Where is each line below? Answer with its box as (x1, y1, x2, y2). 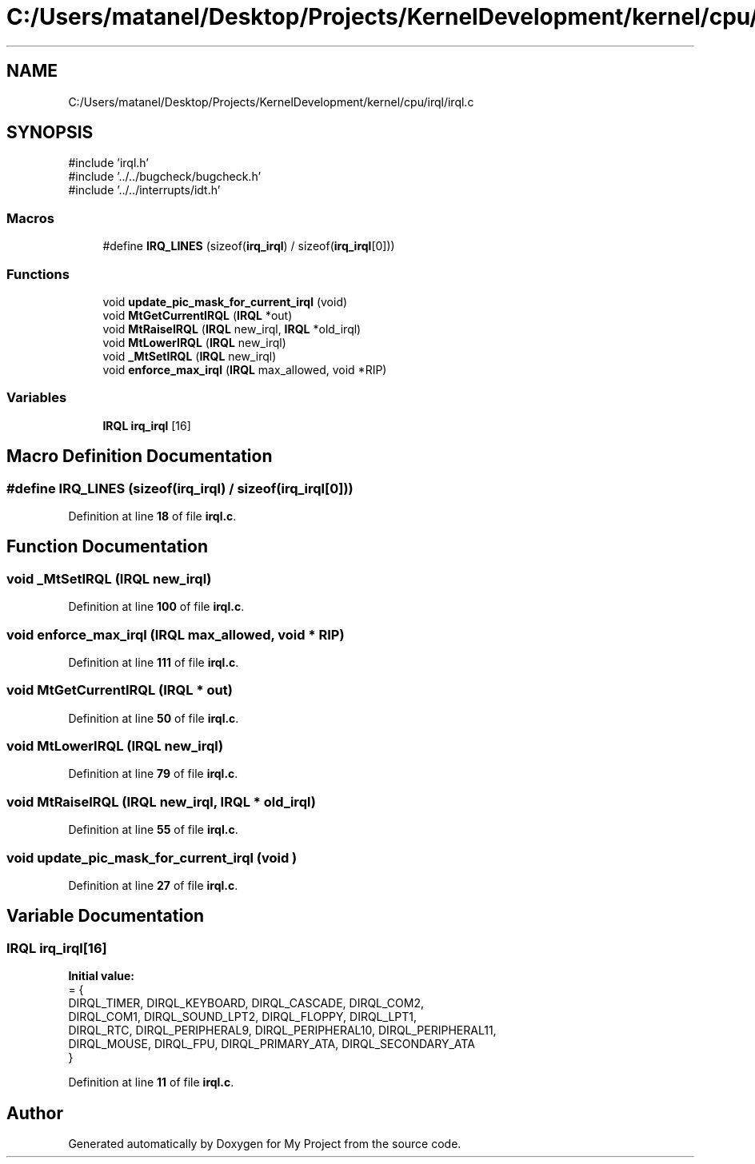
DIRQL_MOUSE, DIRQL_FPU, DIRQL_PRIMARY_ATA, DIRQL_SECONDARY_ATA (68, 1037, 475, 1051)
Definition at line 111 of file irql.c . (68, 655, 239, 669)
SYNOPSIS (6, 122, 94, 143)
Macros (6, 209, 54, 226)
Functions (6, 265, 70, 282)
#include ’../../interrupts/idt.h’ (68, 183, 221, 197)
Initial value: (68, 969, 134, 983)
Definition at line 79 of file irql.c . (68, 767, 238, 781)
